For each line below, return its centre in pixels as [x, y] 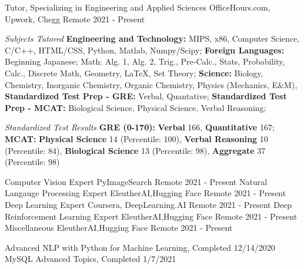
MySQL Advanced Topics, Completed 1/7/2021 [91, 259]
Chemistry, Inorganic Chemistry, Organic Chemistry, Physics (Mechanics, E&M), [151, 84]
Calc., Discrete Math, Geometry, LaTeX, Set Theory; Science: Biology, [134, 73]
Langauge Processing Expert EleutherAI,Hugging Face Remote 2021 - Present [146, 193]
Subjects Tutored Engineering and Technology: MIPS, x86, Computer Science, [152, 38]
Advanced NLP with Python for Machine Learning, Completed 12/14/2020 [140, 247]
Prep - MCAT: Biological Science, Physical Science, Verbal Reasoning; [136, 107]
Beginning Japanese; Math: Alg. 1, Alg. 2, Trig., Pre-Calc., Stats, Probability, [145, 61]
